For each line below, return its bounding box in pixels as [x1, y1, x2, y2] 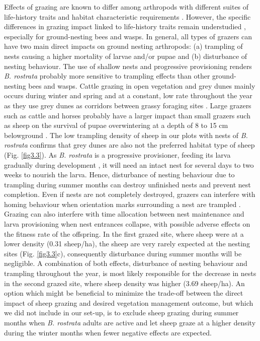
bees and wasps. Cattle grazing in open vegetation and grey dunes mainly [28, 80, 255, 91]
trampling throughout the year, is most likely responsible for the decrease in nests [4, 268, 256, 279]
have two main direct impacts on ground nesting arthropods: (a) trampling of [4, 41, 243, 51]
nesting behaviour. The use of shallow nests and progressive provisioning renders [4, 60, 252, 71]
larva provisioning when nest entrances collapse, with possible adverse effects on [4, 219, 250, 229]
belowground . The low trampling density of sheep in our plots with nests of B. [4, 129, 248, 140]
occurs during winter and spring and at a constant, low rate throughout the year [4, 90, 252, 101]
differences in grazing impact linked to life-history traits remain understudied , [4, 21, 246, 32]
